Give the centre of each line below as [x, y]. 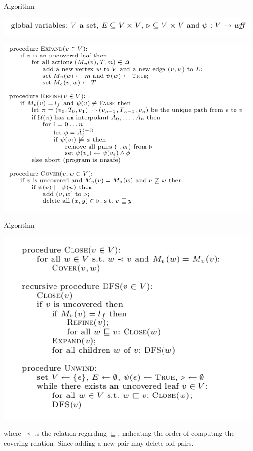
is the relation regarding [71, 433]
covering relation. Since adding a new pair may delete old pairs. [99, 442]
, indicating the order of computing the [176, 433]
